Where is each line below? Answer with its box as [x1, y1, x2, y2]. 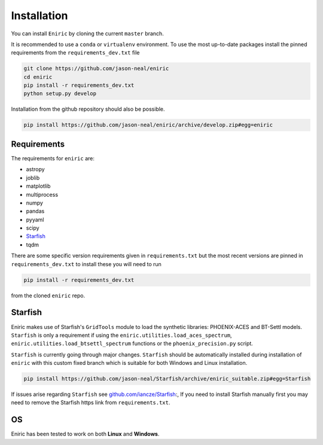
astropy [26, 166, 45, 173]
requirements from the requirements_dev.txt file [11, 49, 140, 56]
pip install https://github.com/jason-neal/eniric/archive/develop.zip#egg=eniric [23, 121, 273, 129]
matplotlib [26, 182, 51, 190]
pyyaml [26, 216, 44, 223]
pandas [26, 208, 45, 215]
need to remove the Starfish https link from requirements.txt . [11, 399, 170, 406]
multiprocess [26, 191, 59, 198]
